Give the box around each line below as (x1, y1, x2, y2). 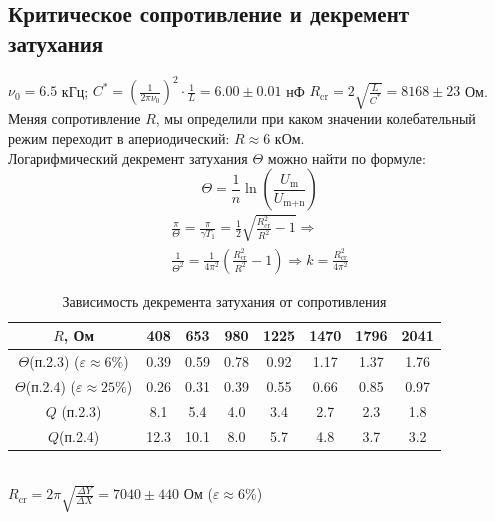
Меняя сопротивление (8, 108, 141, 129)
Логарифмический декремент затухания (8, 147, 248, 168)
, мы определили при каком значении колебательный (155, 108, 476, 129)
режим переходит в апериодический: (8, 127, 230, 148)
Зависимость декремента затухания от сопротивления (62, 290, 387, 311)
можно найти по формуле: (267, 147, 426, 168)
